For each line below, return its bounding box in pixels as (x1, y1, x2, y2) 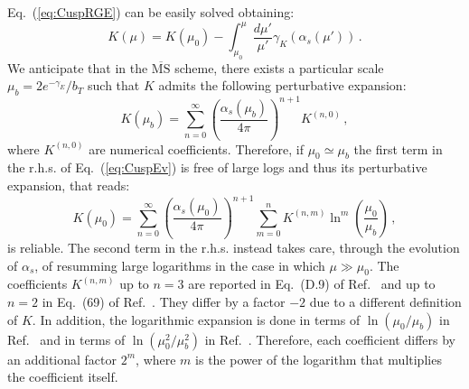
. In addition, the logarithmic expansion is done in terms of (32, 310, 361, 329)
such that (88, 76, 140, 95)
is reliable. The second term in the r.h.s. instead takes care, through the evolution (7, 238, 460, 257)
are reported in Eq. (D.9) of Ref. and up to (188, 274, 436, 293)
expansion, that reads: (7, 176, 130, 195)
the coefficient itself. (7, 367, 118, 386)
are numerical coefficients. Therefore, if (89, 139, 304, 158)
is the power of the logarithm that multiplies (195, 349, 442, 368)
